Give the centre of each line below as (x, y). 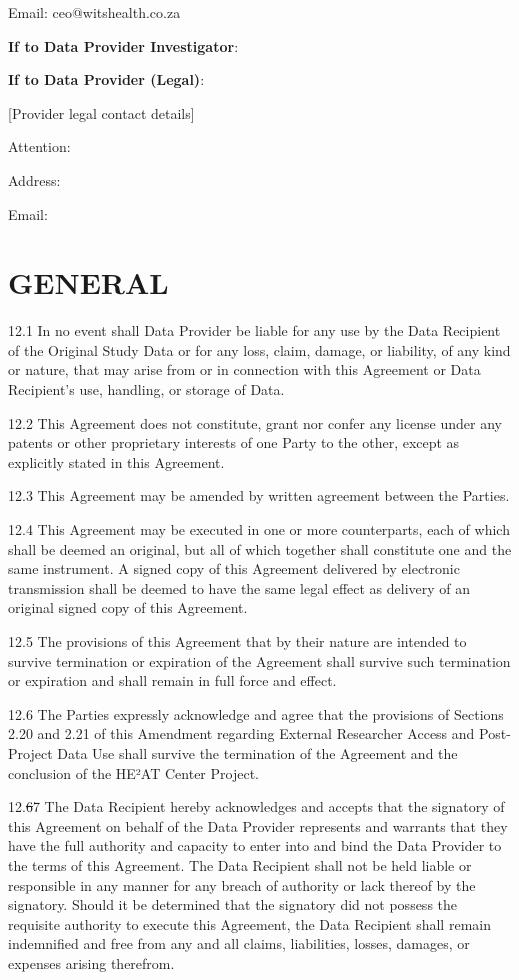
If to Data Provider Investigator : (123, 45)
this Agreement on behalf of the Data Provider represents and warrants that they (258, 825)
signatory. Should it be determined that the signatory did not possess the (233, 904)
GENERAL (88, 282)
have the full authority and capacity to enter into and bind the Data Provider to (255, 845)
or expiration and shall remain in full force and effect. (172, 680)
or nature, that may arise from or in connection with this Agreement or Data (244, 369)
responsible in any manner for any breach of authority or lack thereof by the (242, 884)
